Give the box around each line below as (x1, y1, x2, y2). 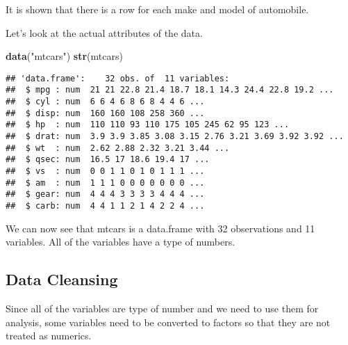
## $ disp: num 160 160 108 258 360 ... (6, 108, 205, 118)
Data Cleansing (6, 268, 118, 290)
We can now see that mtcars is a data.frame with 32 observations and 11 (6, 220, 315, 235)
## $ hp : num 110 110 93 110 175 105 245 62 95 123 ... (6, 120, 290, 130)
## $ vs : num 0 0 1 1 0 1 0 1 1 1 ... (6, 166, 205, 177)
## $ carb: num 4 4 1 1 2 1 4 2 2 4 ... (6, 201, 205, 211)
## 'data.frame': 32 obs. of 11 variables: (6, 73, 230, 83)
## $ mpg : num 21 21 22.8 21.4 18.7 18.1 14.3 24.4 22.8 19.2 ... (6, 85, 334, 95)
